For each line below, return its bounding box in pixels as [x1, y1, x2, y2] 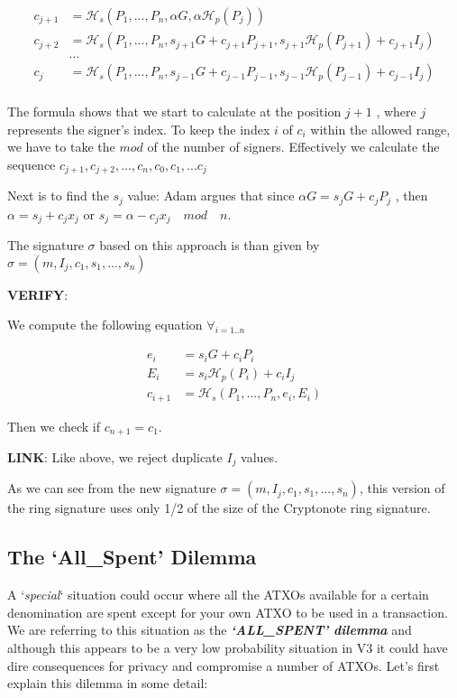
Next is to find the [7, 186, 109, 205]
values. [241, 447, 279, 466]
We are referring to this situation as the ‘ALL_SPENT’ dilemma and [7, 620, 412, 639]
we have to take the [7, 137, 115, 156]
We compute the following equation [7, 315, 203, 334]
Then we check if [7, 416, 101, 435]
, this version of [359, 479, 445, 498]
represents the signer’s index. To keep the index [7, 119, 270, 138]
